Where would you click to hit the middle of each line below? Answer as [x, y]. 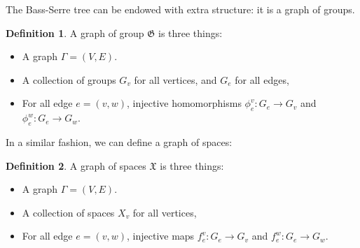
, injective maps [160, 236]
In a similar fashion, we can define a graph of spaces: [119, 141]
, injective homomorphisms [184, 103]
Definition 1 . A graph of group [75, 32]
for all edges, [262, 79]
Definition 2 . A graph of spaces [76, 165]
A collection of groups [69, 79]
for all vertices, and [175, 79]
